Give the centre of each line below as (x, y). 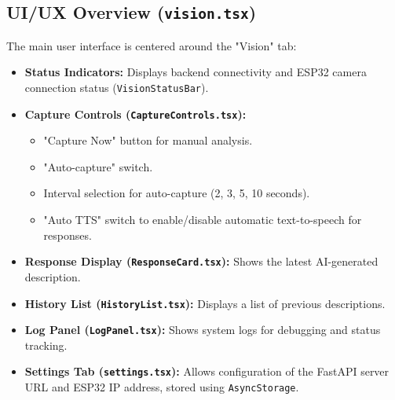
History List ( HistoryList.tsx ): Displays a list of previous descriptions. (205, 303)
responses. (68, 235)
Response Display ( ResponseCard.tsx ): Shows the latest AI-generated (201, 261)
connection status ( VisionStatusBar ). (117, 87)
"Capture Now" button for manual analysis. (148, 140)
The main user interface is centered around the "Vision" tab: (152, 45)
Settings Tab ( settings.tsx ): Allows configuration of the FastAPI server (207, 371)
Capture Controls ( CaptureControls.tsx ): (135, 114)
